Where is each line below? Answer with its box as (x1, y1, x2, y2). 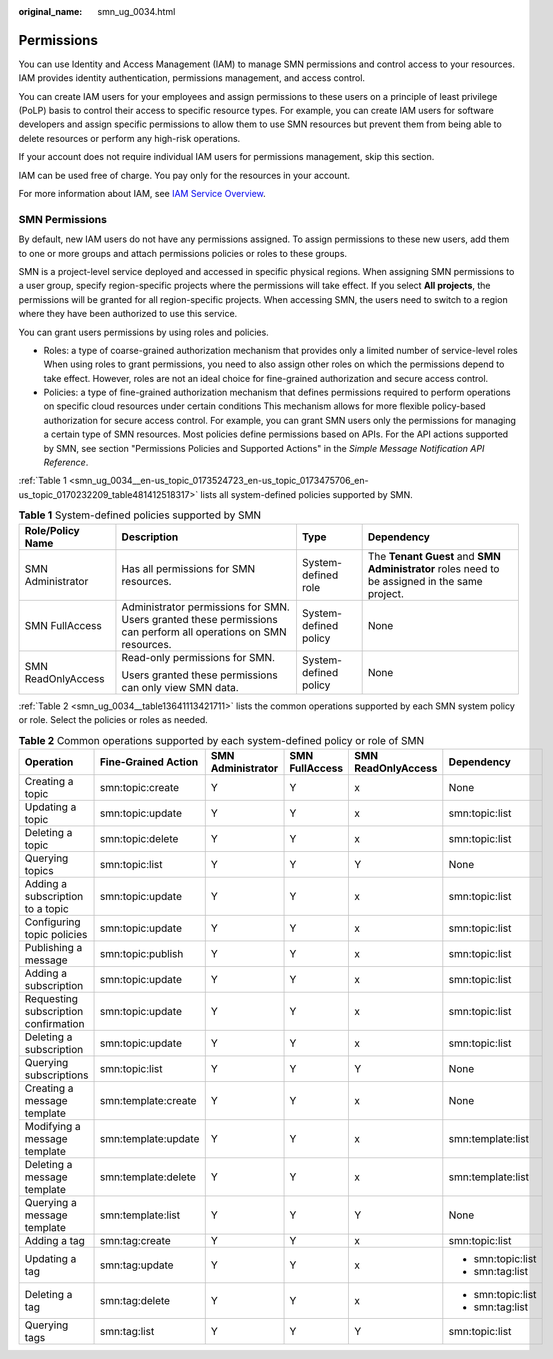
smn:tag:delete (99, 1293, 170, 1307)
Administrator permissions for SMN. (121, 600, 290, 614)
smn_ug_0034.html (97, 6, 176, 17)
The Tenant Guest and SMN (367, 549, 502, 563)
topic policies (24, 927, 88, 941)
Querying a (24, 1195, 77, 1209)
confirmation (24, 1016, 85, 1030)
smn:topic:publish (99, 946, 184, 960)
